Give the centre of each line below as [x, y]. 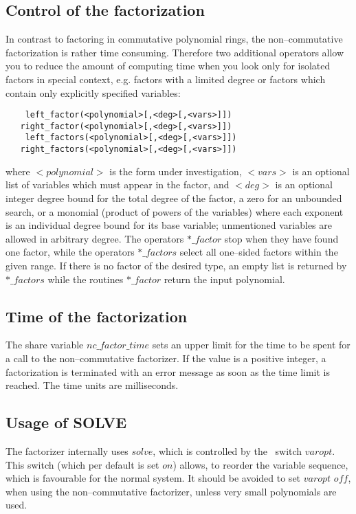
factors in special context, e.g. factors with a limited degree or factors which [166, 79]
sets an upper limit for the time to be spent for [251, 345]
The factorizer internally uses [67, 450]
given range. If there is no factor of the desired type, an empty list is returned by [176, 265]
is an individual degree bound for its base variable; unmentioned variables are [169, 225]
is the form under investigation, [176, 171]
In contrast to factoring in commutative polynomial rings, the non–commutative [174, 39]
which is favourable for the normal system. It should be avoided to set [153, 478]
